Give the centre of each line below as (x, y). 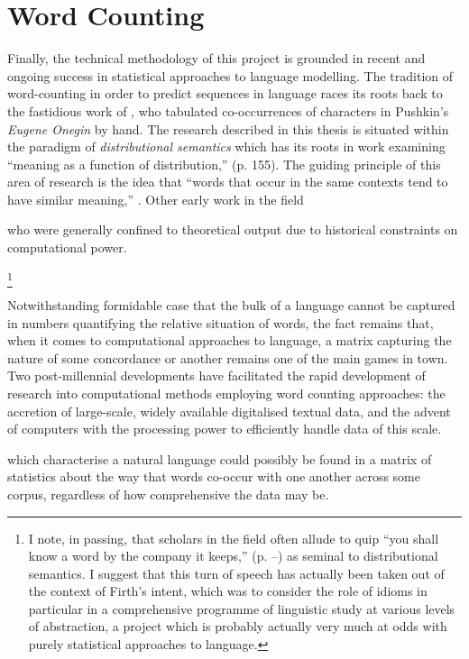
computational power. (67, 247)
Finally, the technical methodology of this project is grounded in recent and (216, 58)
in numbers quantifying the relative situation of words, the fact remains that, (221, 322)
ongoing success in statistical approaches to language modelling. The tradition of (230, 75)
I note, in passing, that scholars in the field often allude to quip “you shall (234, 538)
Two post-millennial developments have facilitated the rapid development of (216, 375)
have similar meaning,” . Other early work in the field (156, 199)
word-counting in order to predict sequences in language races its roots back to (225, 93)
